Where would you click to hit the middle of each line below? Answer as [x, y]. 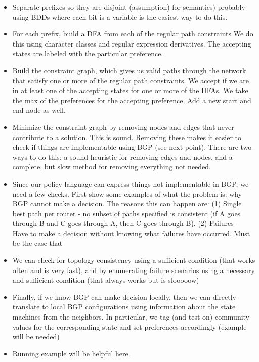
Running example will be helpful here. [71, 353]
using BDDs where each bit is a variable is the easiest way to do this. [120, 16]
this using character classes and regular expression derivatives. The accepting [132, 43]
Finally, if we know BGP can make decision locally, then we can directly [124, 297]
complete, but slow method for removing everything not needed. [112, 167]
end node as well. [39, 110]
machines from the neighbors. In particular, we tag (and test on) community [131, 317]
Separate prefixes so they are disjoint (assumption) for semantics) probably [129, 7]
